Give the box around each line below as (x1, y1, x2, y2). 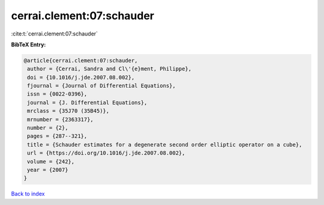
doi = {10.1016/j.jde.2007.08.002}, (27, 74, 135, 81)
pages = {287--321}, (27, 133, 88, 139)
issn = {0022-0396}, (27, 91, 88, 97)
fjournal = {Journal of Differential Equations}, (27, 82, 176, 90)
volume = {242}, (27, 158, 75, 165)
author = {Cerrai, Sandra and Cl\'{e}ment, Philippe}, (27, 66, 192, 72)
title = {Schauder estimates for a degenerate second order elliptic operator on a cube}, (27, 141, 302, 148)
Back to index (11, 190, 45, 198)
